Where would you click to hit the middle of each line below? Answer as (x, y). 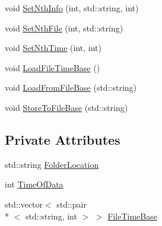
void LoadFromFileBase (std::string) (71, 87)
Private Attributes (63, 139)
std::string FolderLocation (52, 164)
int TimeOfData (34, 184)
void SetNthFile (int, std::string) (64, 28)
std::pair (72, 204)
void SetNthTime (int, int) (53, 48)
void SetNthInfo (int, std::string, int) (72, 8)
